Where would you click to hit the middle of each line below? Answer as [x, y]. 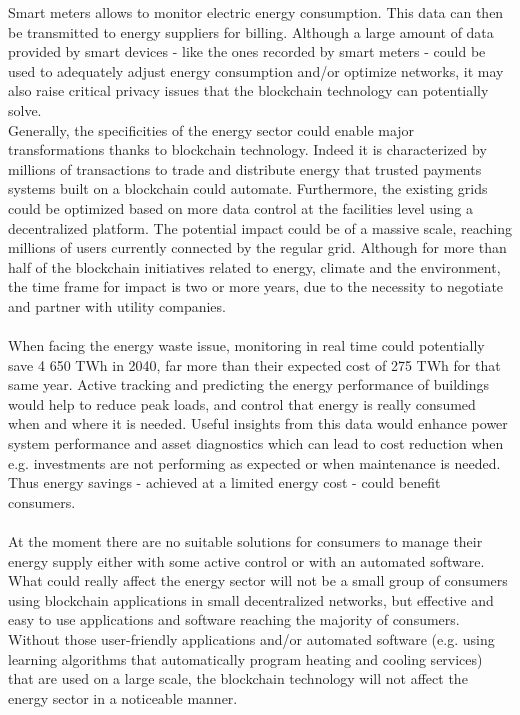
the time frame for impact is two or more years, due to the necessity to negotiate [256, 286]
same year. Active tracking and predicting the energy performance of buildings [249, 384]
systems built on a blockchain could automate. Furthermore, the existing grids [248, 188]
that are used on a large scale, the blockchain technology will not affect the [238, 678]
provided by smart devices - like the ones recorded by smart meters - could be [247, 51]
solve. [25, 109]
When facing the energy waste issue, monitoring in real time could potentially [246, 345]
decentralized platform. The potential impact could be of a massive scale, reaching [260, 227]
